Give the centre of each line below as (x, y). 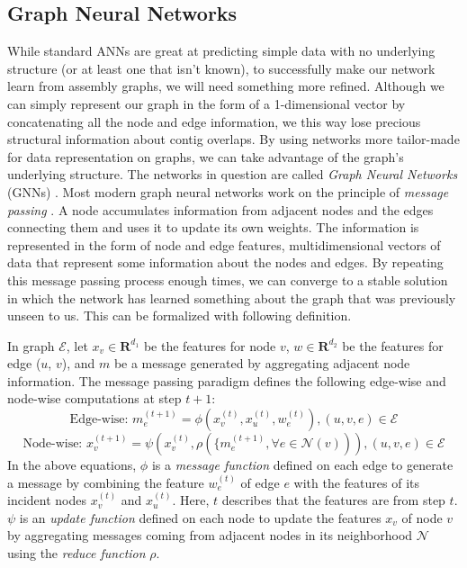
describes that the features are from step (333, 500)
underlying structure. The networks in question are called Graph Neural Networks (233, 174)
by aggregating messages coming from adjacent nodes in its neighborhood (210, 535)
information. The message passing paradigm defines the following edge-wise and (227, 380)
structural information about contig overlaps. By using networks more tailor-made (233, 139)
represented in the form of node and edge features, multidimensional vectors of (224, 244)
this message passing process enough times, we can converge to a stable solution (228, 279)
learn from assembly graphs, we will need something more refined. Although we (226, 86)
